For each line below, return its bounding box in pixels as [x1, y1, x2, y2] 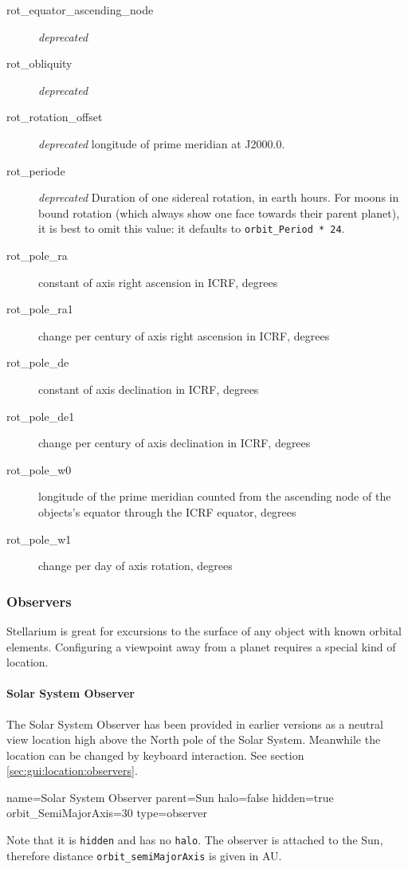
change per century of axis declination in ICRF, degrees [38, 434, 311, 451]
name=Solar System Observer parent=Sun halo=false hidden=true [6, 788, 334, 805]
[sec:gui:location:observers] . [6, 762, 138, 779]
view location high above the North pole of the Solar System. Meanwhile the [6, 731, 381, 748]
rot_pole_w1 [6, 530, 72, 547]
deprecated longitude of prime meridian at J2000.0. [38, 135, 285, 151]
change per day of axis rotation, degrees [38, 557, 233, 574]
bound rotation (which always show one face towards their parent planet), [38, 204, 400, 221]
